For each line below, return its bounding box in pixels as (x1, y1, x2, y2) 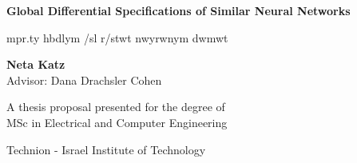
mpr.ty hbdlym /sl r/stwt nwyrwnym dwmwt (6, 29, 228, 46)
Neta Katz (6, 56, 65, 73)
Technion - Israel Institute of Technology (6, 141, 206, 157)
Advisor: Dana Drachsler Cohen (6, 71, 162, 88)
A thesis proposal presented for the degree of (6, 98, 225, 115)
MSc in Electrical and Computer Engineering (6, 113, 228, 130)
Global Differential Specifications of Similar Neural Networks (6, 2, 351, 18)
